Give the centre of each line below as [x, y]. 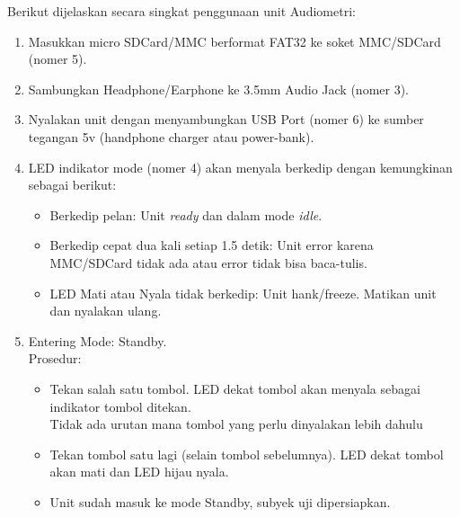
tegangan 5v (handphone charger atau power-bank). [171, 136]
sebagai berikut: [72, 185]
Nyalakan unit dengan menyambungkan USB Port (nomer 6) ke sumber [226, 119]
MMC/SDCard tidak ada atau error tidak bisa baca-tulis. [208, 262]
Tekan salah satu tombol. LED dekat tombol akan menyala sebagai [235, 388]
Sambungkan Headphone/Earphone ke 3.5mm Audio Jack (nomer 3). [219, 89]
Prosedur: [55, 358]
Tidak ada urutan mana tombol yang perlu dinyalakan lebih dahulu [236, 424]
